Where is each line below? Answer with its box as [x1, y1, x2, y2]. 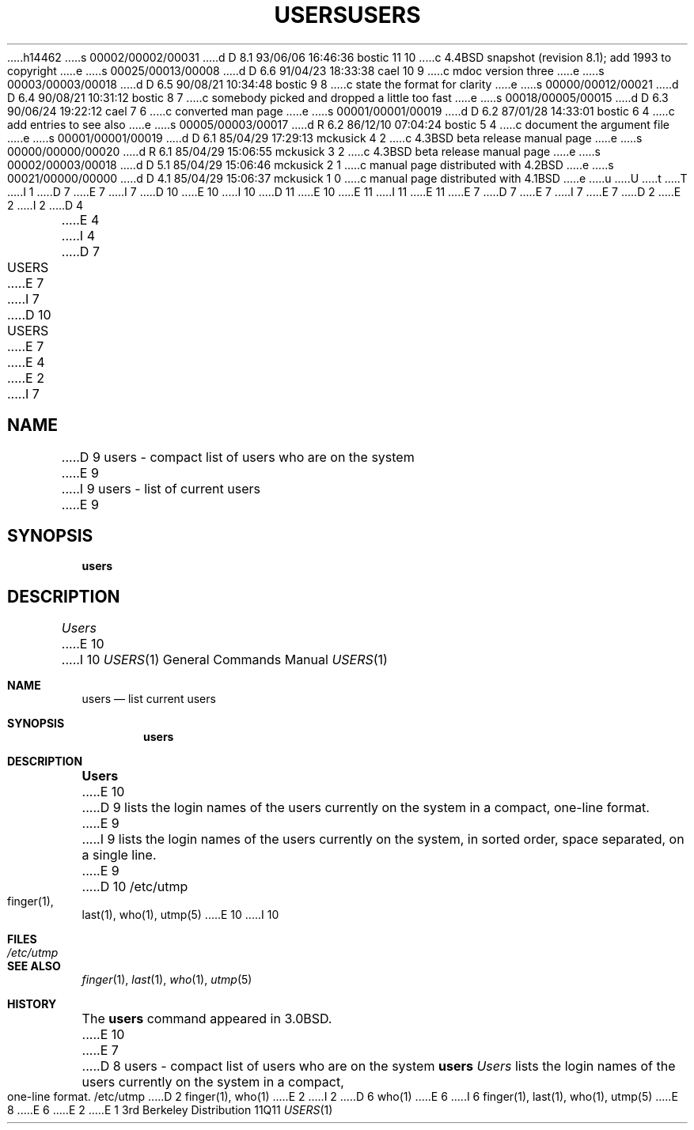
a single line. [82, 847, 157, 864]
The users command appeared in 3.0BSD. [82, 1011, 332, 1027]
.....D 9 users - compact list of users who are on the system [61, 448, 415, 465]
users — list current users [82, 692, 216, 706]
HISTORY [7, 997, 57, 1011]
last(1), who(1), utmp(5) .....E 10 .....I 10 [82, 908, 279, 922]
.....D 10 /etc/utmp [82, 879, 188, 895]
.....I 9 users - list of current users [61, 480, 260, 497]
